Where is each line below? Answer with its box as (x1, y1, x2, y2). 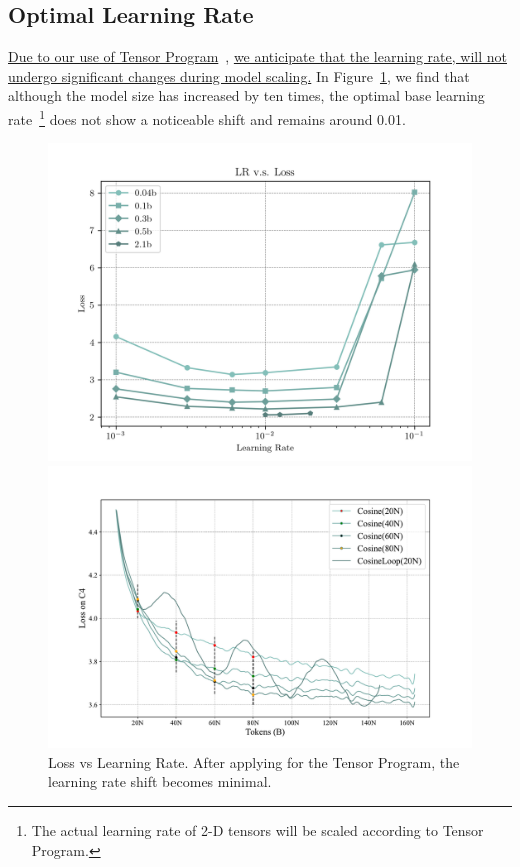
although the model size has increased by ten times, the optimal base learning (8, 85, 485, 106)
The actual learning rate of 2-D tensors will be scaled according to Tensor (31, 820, 484, 840)
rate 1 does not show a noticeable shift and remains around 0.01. (8, 105, 406, 129)
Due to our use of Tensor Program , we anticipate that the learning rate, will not (8, 46, 507, 67)
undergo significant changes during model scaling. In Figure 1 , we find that (8, 65, 470, 86)
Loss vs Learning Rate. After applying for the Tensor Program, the (48, 751, 460, 772)
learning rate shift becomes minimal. (48, 771, 272, 792)
